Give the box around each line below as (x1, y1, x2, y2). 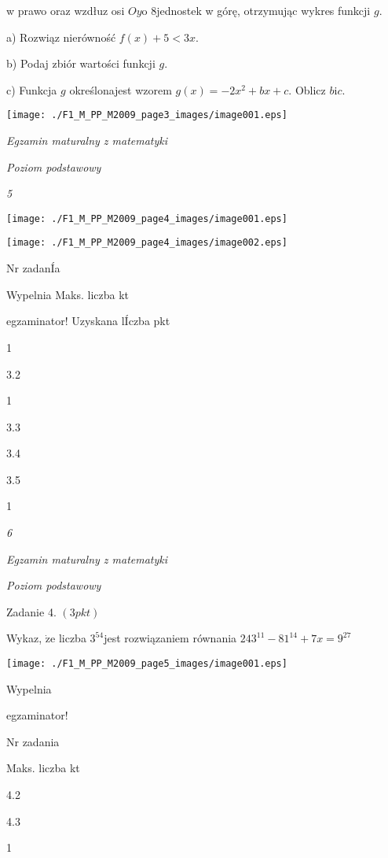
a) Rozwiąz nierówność (6, 28, 116, 45)
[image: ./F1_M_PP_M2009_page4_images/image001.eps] (6, 213, 287, 224)
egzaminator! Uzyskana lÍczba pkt (6, 313, 170, 329)
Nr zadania (6, 733, 60, 749)
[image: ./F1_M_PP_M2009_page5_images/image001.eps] (6, 658, 287, 670)
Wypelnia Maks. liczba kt (6, 286, 130, 302)
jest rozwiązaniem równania (104, 630, 237, 646)
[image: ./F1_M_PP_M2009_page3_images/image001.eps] (6, 109, 287, 121)
